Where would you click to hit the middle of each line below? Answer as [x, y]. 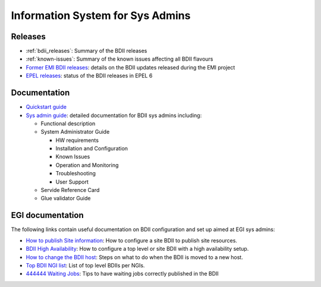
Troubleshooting [76, 174]
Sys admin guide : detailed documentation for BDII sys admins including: [114, 115]
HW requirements [77, 140]
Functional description [68, 123]
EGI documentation [47, 215]
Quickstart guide [46, 107]
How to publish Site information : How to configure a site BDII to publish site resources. [132, 240]
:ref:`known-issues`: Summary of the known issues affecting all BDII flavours [119, 59]
